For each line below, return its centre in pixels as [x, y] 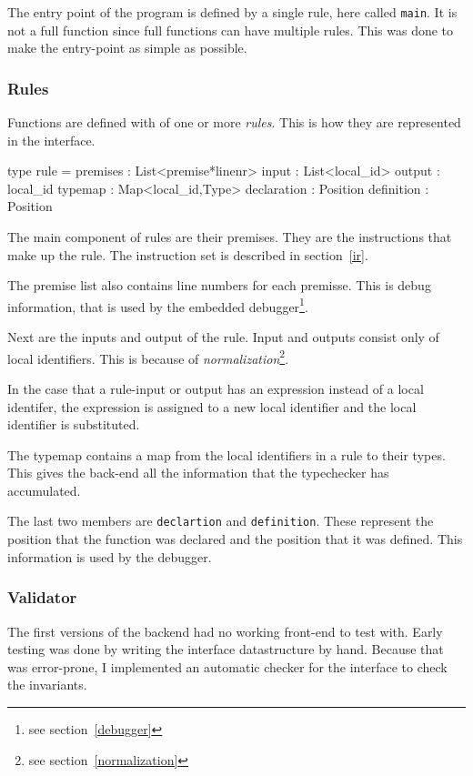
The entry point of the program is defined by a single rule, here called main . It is [232, 12]
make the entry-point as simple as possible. [127, 48]
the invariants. [47, 685]
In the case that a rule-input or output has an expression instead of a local [216, 388]
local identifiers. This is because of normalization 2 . [148, 357]
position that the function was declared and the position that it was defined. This [235, 539]
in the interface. [51, 140]
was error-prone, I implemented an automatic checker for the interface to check [227, 666]
